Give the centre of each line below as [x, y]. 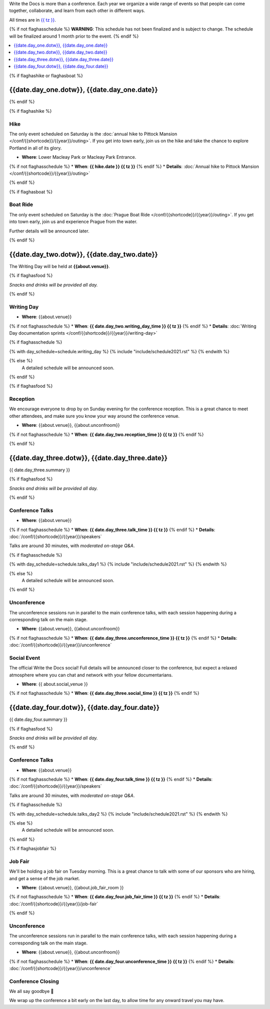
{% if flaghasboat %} [31, 192]
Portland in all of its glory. [35, 148]
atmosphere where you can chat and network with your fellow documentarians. [91, 675]
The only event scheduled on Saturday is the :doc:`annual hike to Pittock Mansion [93, 134]
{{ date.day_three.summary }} [39, 470]
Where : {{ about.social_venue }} [55, 684]
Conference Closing [34, 981]
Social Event [24, 658]
